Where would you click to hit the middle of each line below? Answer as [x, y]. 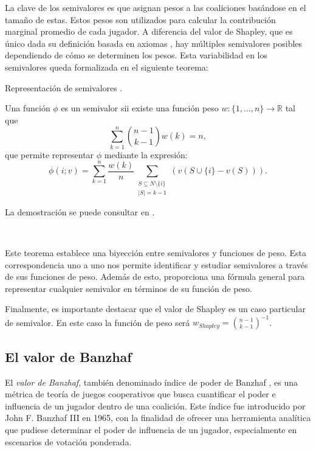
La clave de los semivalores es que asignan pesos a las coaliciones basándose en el [156, 7]
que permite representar [50, 154]
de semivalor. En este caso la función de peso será [98, 322]
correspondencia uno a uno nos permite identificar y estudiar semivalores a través [156, 264]
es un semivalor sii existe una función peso [140, 108]
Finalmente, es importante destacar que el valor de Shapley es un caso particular [155, 309]
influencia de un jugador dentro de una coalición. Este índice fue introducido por [155, 405]
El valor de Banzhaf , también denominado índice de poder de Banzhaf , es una [152, 382]
